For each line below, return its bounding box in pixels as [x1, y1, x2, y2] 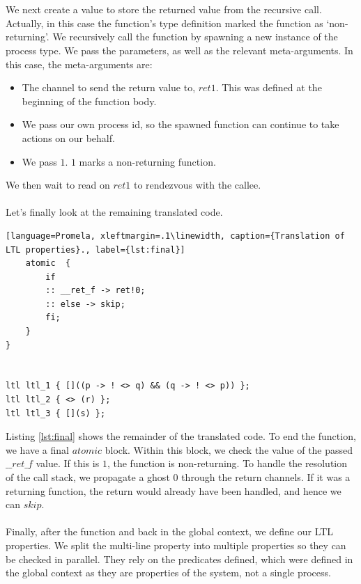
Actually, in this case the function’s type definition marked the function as [6, 15, 323, 30]
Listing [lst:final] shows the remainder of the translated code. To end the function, [6, 429, 356, 443]
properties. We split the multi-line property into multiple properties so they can [6, 537, 346, 552]
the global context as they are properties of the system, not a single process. [6, 565, 331, 580]
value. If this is [36, 456, 100, 471]
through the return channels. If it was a [181, 470, 351, 484]
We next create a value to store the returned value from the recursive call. [6, 2, 322, 17]
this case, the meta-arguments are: [6, 56, 153, 71]
